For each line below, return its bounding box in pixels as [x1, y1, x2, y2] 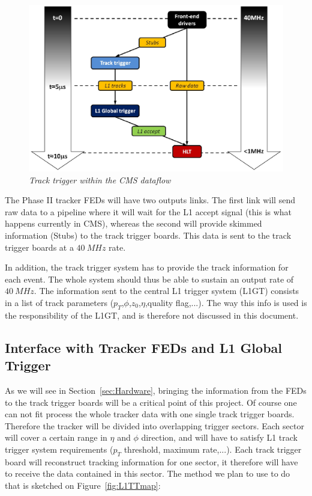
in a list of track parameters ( [5, 296, 114, 308]
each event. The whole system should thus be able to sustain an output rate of [5, 272, 294, 285]
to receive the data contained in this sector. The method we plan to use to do [5, 467, 290, 480]
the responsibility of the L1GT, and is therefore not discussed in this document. [5, 308, 299, 321]
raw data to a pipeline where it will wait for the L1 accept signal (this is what [5, 205, 292, 218]
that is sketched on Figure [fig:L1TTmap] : [5, 479, 161, 491]
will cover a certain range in [5, 431, 107, 444]
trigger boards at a [5, 240, 74, 253]
